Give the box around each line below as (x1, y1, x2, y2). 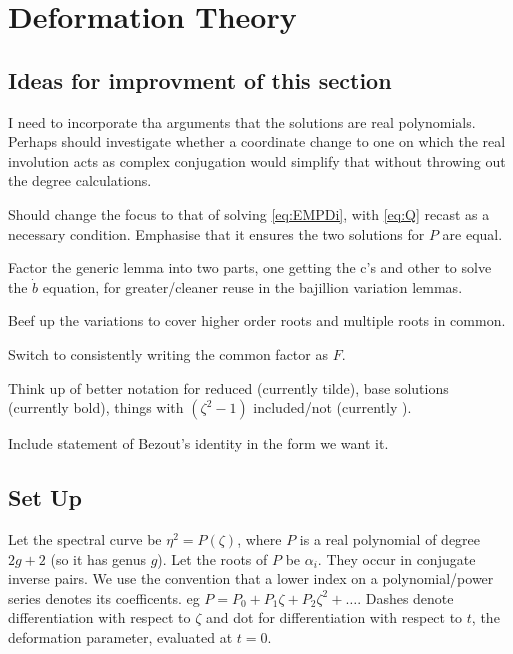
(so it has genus (50, 548, 146, 569)
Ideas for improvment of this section (8, 64, 392, 95)
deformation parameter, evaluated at (8, 626, 233, 647)
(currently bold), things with (8, 397, 184, 418)
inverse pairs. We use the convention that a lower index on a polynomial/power (8, 568, 494, 589)
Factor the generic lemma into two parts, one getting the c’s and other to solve (8, 257, 492, 278)
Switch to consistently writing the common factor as (8, 343, 328, 364)
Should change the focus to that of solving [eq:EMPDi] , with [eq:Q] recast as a (8, 203, 490, 224)
